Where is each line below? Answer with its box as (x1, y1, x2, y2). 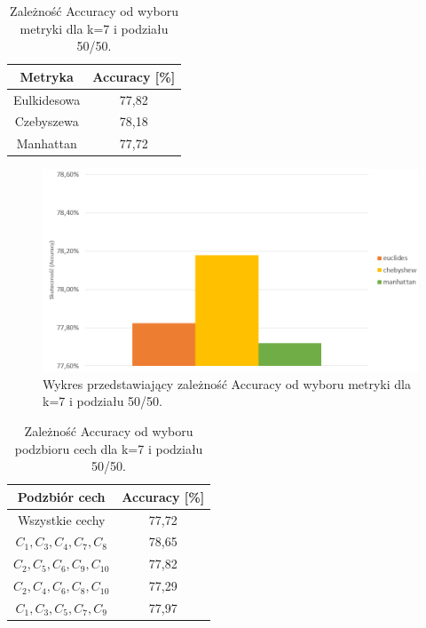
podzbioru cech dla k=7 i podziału (14, 439, 203, 457)
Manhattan (16, 134, 77, 153)
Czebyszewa (14, 112, 79, 131)
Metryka (20, 67, 74, 85)
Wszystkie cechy (17, 510, 106, 529)
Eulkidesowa (13, 90, 81, 108)
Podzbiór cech (17, 487, 106, 505)
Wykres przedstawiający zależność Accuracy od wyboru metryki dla (43, 374, 411, 393)
